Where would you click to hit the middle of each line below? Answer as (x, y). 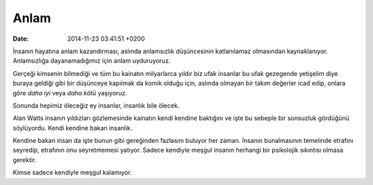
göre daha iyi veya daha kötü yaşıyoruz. (70, 92)
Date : (21, 39)
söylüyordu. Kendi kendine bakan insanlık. (73, 128)
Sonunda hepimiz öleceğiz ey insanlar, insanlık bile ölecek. (96, 105)
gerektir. (25, 159)
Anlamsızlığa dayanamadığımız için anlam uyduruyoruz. (92, 61)
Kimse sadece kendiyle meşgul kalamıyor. (72, 173)
